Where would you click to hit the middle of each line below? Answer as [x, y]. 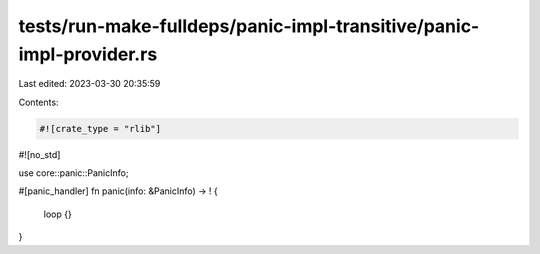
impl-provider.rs [88, 54]
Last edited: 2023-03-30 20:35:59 [89, 84]
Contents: [38, 102]
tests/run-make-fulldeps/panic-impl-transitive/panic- [249, 26]
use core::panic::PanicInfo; [73, 173]
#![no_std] [39, 154]
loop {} [57, 214]
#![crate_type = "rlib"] [100, 128]
